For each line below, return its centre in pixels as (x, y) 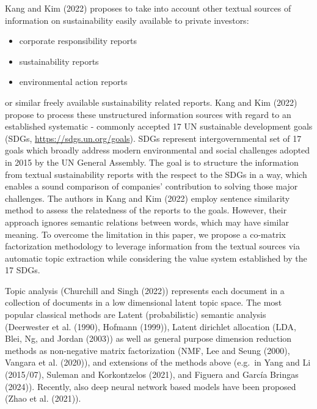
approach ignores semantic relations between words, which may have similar (147, 222)
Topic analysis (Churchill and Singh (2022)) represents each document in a (145, 290)
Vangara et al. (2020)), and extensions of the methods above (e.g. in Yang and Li (158, 362)
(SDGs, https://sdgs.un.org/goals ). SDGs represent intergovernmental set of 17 (153, 138)
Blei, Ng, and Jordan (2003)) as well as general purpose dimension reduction (148, 338)
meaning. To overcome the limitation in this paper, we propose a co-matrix (145, 234)
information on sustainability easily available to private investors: (127, 20)
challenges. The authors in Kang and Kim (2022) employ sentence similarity (148, 198)
